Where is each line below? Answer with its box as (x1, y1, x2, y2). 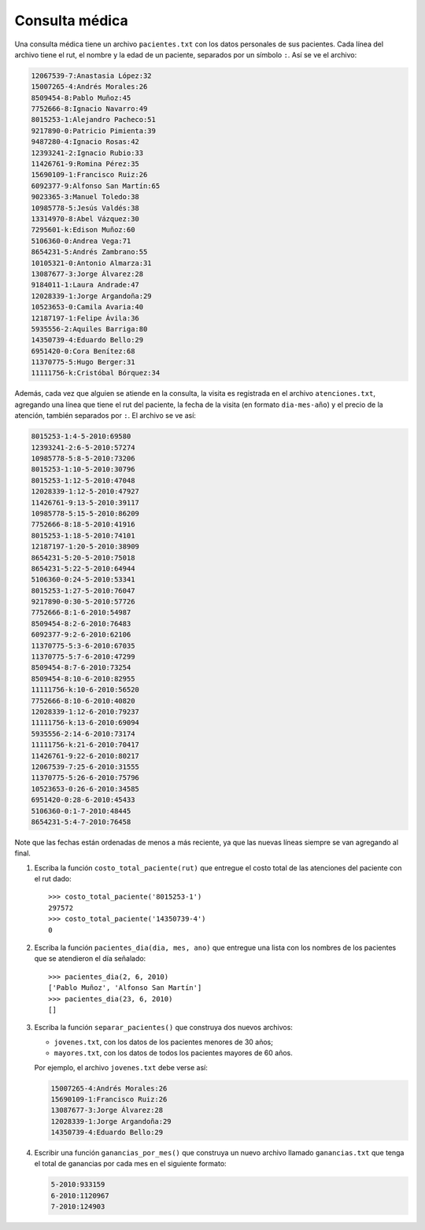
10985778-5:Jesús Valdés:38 (31, 203, 139, 212)
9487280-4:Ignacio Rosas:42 (31, 138, 139, 146)
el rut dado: (34, 874, 72, 884)
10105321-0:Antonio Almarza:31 (31, 258, 153, 268)
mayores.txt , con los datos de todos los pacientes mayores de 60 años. (54, 1048, 293, 1058)
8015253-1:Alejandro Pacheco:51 (31, 115, 157, 124)
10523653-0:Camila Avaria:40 (31, 303, 144, 312)
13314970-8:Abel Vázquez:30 (31, 215, 139, 223)
